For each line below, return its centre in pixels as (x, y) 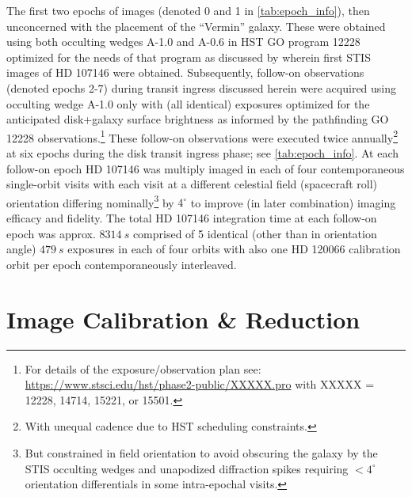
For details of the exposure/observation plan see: (143, 368)
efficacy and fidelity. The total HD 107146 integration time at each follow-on (192, 218)
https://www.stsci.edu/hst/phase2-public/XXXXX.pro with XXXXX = (200, 384)
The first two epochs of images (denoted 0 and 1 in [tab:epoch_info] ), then (188, 10)
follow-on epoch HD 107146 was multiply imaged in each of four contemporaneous (206, 168)
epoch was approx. (51, 233)
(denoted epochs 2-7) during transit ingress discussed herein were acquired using (202, 87)
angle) (21, 249)
